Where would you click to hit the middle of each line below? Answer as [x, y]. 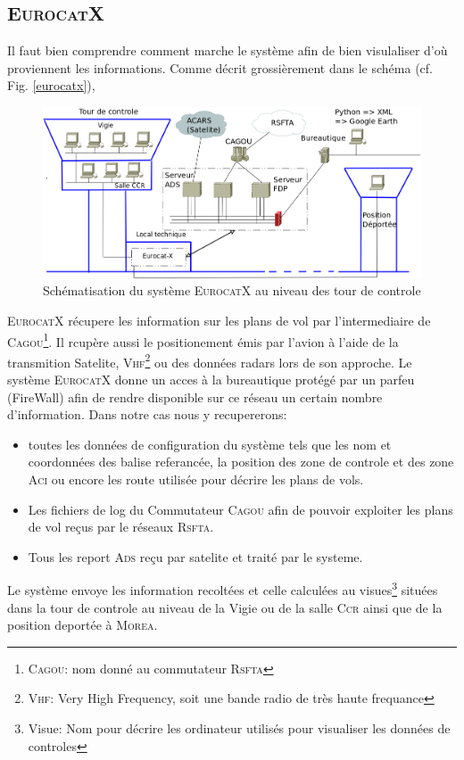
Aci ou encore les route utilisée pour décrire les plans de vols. [196, 479]
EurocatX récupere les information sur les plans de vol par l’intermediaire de [219, 320]
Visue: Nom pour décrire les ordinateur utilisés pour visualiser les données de [239, 728]
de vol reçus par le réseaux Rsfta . [121, 527]
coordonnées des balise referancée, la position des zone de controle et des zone [241, 462]
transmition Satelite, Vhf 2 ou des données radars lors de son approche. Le [210, 360]
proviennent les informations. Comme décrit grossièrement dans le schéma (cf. [220, 67]
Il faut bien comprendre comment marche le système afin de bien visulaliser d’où [228, 50]
